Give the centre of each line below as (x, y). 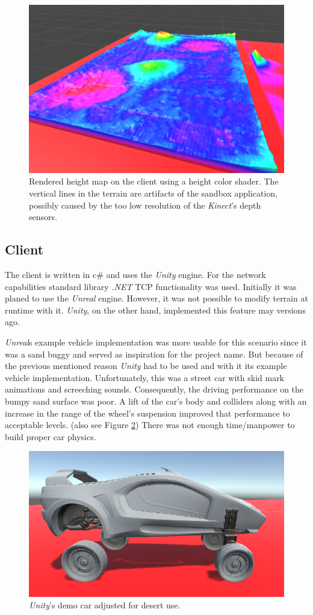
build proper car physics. (51, 436)
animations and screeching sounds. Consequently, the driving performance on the (154, 389)
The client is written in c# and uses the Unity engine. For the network (135, 275)
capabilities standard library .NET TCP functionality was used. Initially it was (151, 286)
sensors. (43, 217)
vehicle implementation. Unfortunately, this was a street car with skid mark (145, 377)
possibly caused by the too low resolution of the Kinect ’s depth (145, 205)
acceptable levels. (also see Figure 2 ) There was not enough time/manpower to (150, 425)
